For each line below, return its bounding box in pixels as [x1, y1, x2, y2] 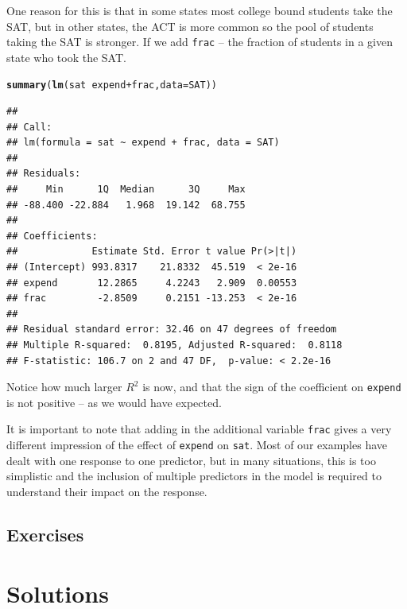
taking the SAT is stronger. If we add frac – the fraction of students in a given [6, 33, 393, 50]
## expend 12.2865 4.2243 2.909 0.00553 [6, 277, 297, 289]
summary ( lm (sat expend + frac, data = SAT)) [6, 80, 217, 91]
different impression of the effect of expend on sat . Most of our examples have [6, 436, 387, 453]
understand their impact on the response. [6, 483, 207, 499]
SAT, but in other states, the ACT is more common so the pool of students [6, 17, 374, 34]
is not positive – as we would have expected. [6, 394, 222, 410]
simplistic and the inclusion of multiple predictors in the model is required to [6, 467, 382, 484]
